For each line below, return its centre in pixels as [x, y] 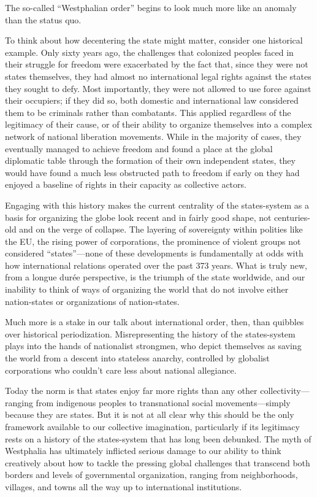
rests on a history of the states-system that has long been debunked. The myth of [158, 438]
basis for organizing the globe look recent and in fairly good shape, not [138, 217]
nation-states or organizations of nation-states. [92, 301]
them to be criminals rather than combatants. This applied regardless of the [148, 112]
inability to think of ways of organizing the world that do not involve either [147, 289]
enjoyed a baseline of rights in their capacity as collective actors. [126, 184]
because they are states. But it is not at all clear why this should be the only [150, 414]
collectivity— [285, 391]
